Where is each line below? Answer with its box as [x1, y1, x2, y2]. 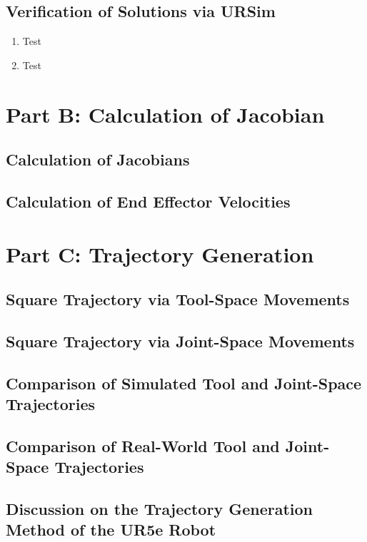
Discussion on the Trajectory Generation [6, 498, 313, 519]
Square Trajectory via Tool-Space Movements [6, 288, 350, 310]
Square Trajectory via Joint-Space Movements [6, 329, 355, 352]
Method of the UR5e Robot [6, 518, 216, 541]
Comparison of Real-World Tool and [6, 434, 280, 456]
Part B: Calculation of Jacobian [6, 99, 325, 128]
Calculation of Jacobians [6, 148, 190, 170]
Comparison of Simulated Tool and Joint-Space [6, 372, 362, 394]
